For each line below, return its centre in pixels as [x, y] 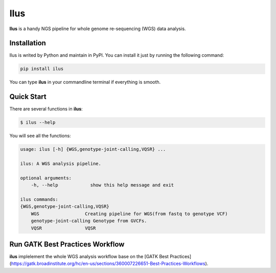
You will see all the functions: [40, 136]
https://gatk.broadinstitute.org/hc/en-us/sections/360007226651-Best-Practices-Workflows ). [110, 264]
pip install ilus [42, 69]
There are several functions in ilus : [46, 109]
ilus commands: [39, 200]
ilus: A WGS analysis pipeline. [61, 164]
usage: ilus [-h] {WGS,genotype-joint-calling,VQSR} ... [93, 149]
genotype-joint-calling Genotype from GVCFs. [89, 221]
